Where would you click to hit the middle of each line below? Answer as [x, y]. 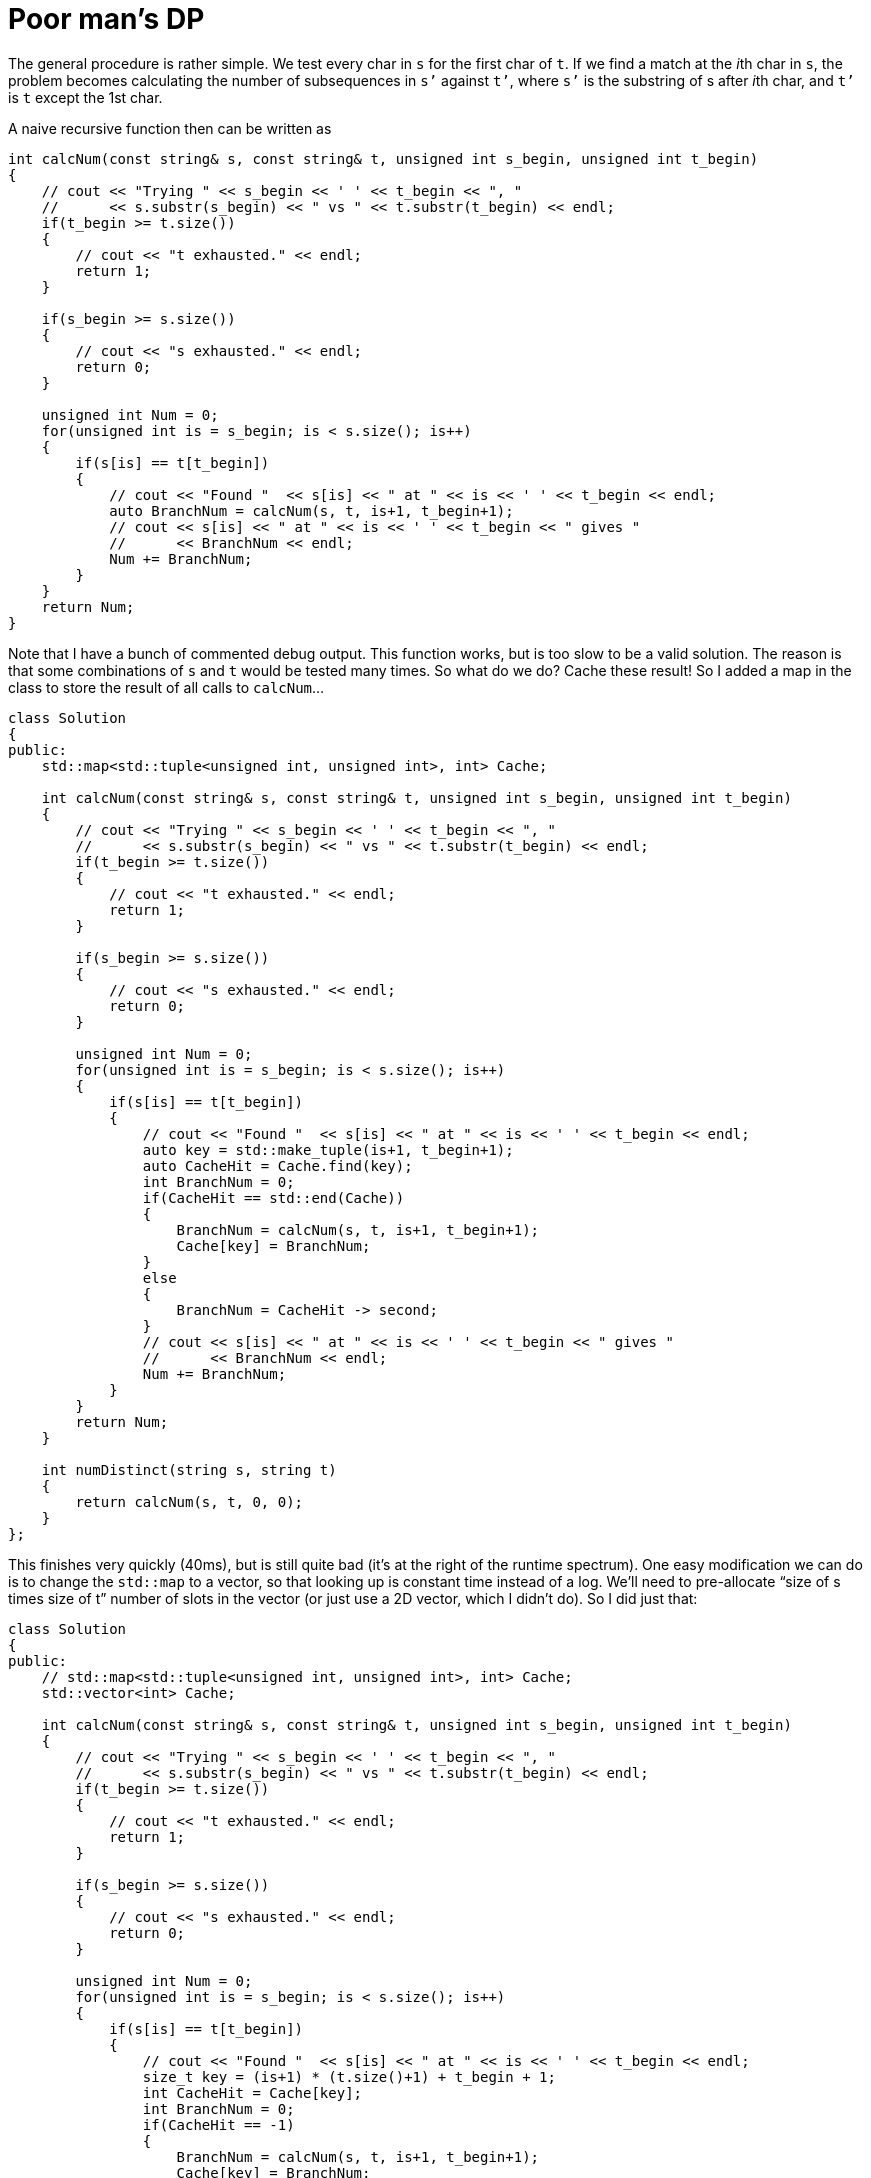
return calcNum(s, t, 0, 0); [189, 1501]
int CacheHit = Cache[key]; [252, 2092]
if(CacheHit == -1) [218, 2124]
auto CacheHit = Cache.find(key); [277, 1165]
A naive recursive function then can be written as [170, 128]
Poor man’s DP [106, 19]
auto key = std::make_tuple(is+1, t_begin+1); [328, 1149]
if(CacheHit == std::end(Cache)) [273, 1197]
